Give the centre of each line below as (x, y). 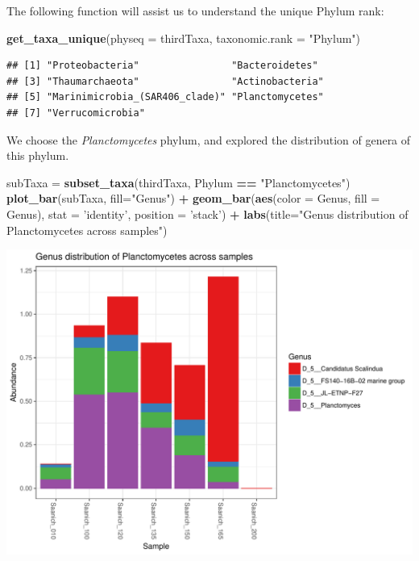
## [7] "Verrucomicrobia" (76, 113)
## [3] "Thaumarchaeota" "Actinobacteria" (165, 81)
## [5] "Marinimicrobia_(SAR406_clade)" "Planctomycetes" (165, 97)
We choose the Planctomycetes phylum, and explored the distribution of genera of (209, 139)
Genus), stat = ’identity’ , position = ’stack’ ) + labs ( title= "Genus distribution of (207, 214)
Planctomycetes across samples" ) (87, 230)
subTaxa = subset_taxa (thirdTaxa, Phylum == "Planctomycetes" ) (178, 182)
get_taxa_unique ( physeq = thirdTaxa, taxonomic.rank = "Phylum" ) (184, 38)
